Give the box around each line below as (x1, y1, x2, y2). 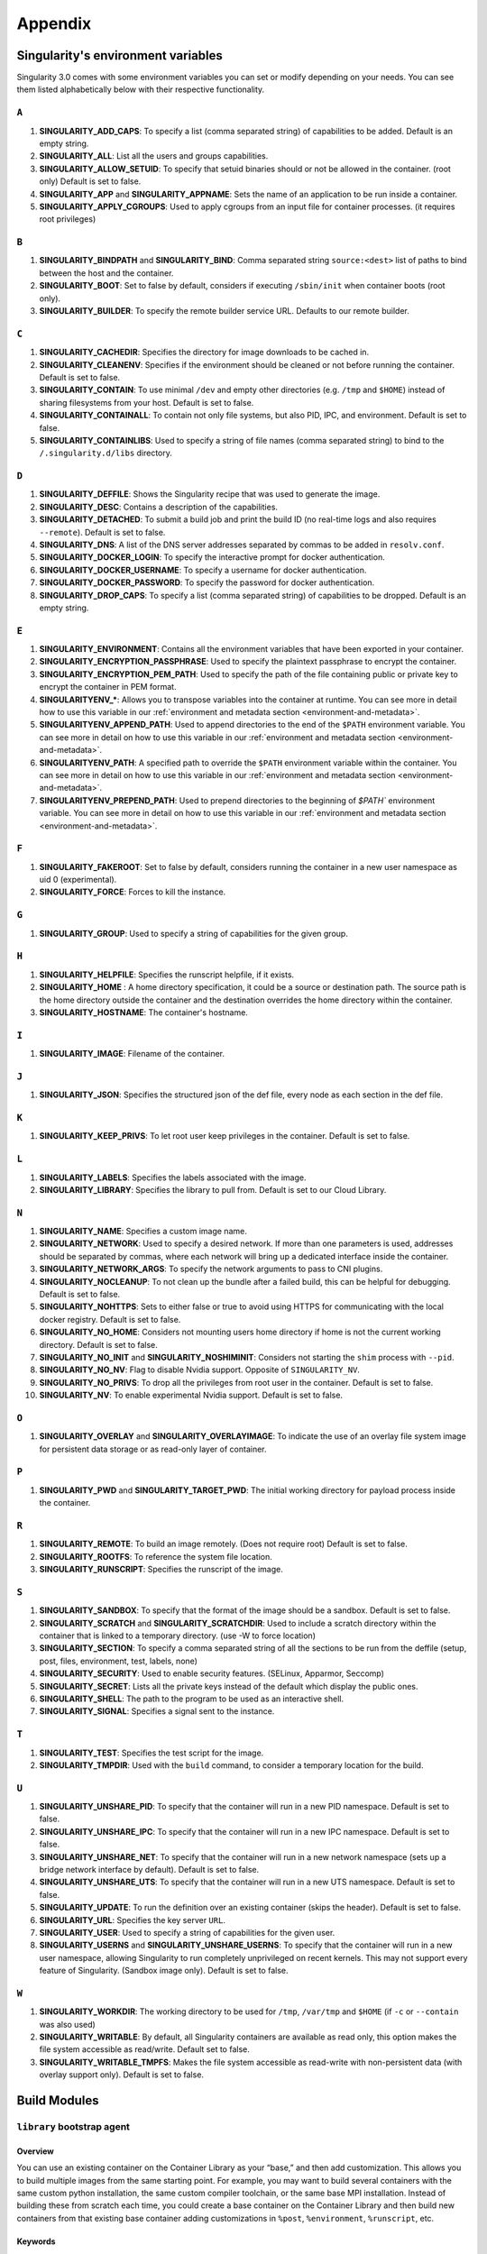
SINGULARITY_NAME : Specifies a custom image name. (39, 1226, 247, 1237)
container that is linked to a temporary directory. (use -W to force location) (39, 1630, 316, 1641)
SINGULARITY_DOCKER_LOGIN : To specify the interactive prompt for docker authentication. (39, 552, 385, 563)
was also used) (39, 2019, 96, 2030)
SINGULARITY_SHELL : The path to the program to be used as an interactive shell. (39, 1693, 345, 1704)
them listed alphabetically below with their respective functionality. (16, 84, 265, 95)
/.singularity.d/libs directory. (39, 447, 173, 459)
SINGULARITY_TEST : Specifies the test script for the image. (39, 1747, 264, 1758)
